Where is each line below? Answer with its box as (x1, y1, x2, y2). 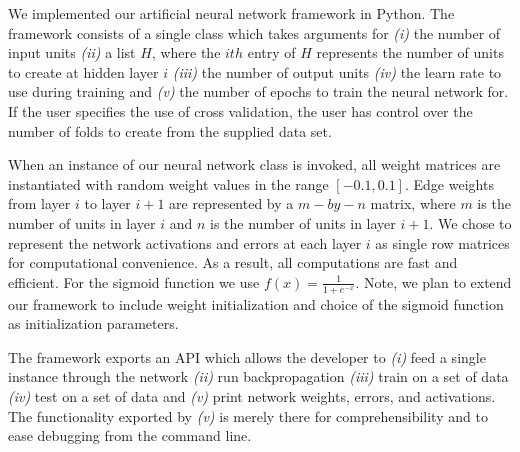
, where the (151, 42, 221, 63)
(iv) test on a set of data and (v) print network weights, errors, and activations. (8, 385, 496, 406)
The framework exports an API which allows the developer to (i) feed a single (8, 346, 486, 367)
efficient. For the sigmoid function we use (8, 271, 260, 292)
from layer (8, 193, 71, 214)
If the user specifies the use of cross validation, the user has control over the (8, 100, 473, 121)
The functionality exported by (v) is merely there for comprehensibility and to (8, 405, 488, 426)
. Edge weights (404, 173, 494, 194)
